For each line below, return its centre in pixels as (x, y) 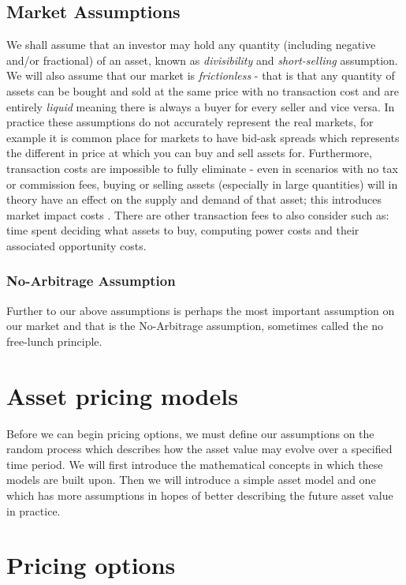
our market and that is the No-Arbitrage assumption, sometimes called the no (195, 326)
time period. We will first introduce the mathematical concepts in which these (195, 464)
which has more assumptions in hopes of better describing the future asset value (200, 495)
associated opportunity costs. (76, 245)
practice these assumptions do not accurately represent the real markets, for (190, 122)
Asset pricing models (122, 395)
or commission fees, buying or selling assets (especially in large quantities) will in (202, 184)
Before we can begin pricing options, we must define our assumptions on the (190, 433)
